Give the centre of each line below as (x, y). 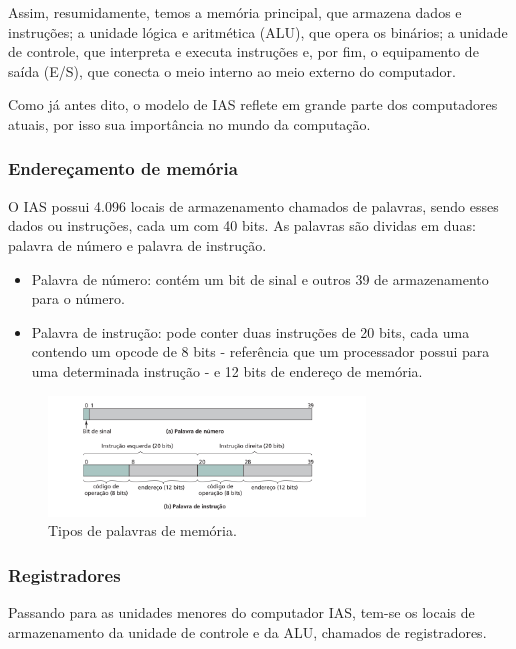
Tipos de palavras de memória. (142, 530)
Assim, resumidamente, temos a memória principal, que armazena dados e (235, 12)
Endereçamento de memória (123, 168)
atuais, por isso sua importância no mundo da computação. (189, 123)
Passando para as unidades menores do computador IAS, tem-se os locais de (241, 612)
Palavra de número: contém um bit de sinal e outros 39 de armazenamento (260, 278)
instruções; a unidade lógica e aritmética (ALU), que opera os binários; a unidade (258, 31)
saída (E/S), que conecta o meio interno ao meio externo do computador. (232, 70)
